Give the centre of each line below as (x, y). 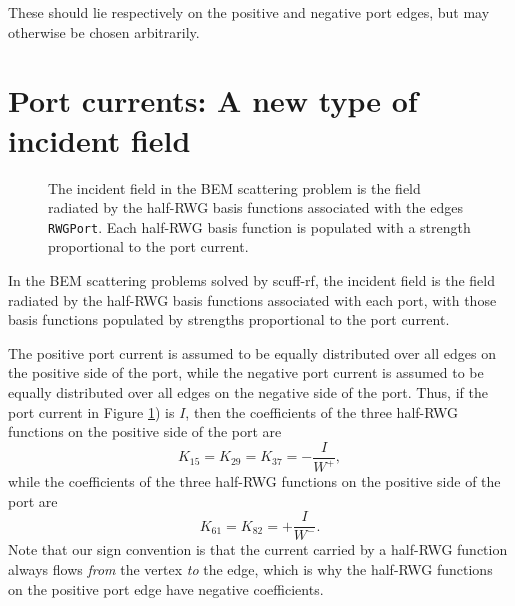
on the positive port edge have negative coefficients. (166, 588)
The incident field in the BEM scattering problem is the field (234, 187)
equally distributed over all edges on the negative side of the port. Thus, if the (248, 391)
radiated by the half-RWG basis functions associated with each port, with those (252, 299)
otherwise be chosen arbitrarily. (104, 31)
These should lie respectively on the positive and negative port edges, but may (249, 12)
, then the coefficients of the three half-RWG (321, 411)
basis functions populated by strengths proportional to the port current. (229, 319)
